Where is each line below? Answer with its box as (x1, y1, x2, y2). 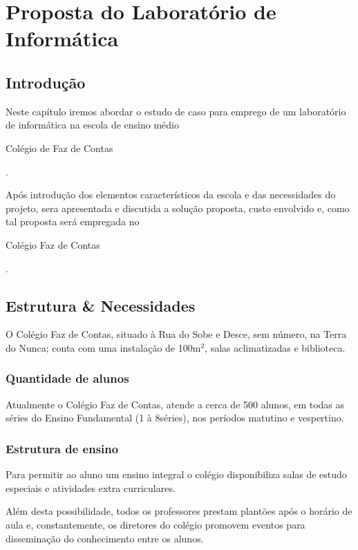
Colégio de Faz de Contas (6, 140, 113, 155)
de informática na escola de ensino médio (6, 117, 180, 132)
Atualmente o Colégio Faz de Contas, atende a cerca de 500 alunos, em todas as (6, 397, 345, 411)
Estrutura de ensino (6, 439, 119, 457)
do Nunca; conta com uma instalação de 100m (6, 340, 201, 354)
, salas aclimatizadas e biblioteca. (205, 340, 346, 354)
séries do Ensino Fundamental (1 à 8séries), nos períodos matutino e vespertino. (6, 410, 344, 425)
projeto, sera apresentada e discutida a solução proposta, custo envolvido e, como (6, 200, 350, 215)
